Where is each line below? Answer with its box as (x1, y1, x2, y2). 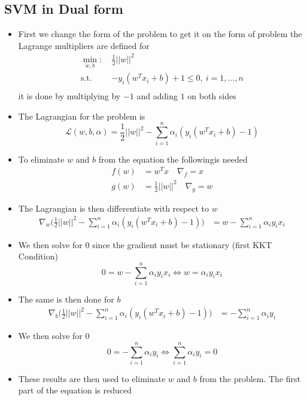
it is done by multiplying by (18, 90, 121, 102)
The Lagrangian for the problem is (18, 109, 145, 122)
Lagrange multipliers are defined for (18, 39, 150, 51)
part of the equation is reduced (18, 384, 132, 396)
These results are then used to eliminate (18, 372, 166, 384)
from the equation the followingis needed (98, 152, 248, 165)
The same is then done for (18, 292, 114, 305)
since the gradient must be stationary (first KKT (92, 238, 272, 251)
